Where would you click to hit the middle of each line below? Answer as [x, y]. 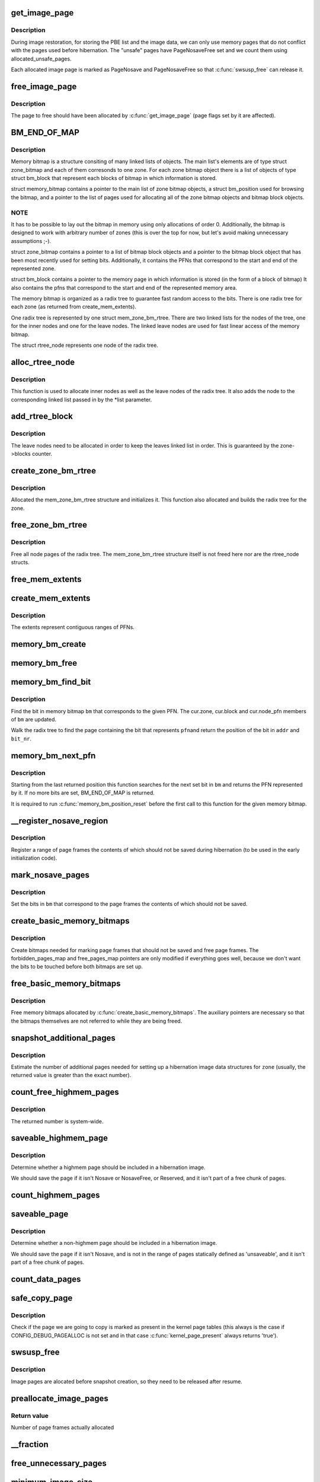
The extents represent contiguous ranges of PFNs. [73, 627]
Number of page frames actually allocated [63, 1427]
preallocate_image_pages [60, 1398]
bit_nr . [21, 739]
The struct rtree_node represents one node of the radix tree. [84, 345]
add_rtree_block [42, 416]
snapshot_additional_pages [63, 1038]
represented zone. [33, 268]
